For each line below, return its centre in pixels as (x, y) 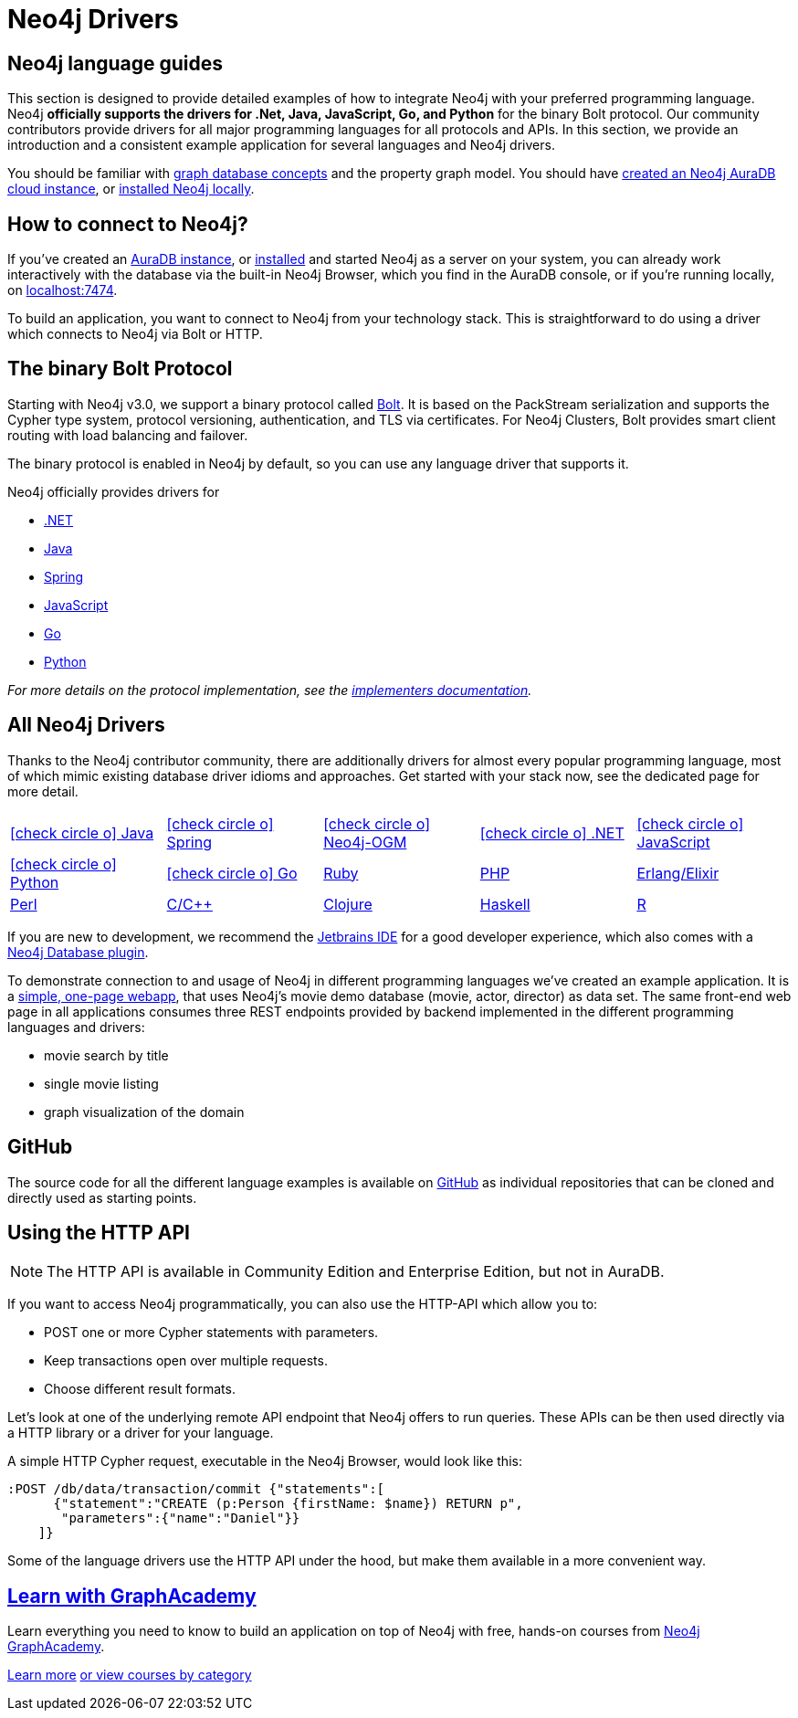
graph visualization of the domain (144, 1112)
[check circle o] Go (232, 873)
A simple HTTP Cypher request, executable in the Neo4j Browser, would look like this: (265, 1461)
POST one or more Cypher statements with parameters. (211, 1333)
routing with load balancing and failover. (128, 435)
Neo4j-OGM (365, 842)
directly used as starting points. (102, 1197)
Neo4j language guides (115, 63)
